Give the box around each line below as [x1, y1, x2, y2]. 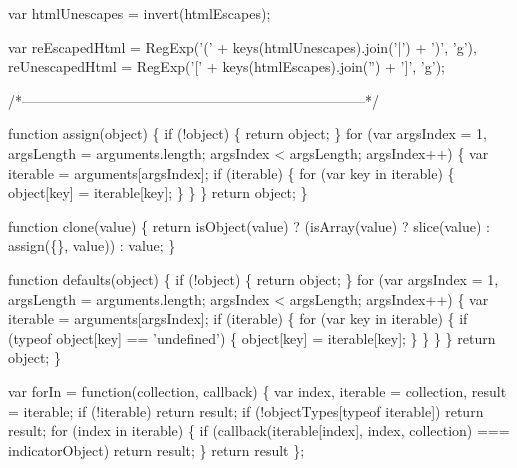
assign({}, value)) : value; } [8, 235, 176, 256]
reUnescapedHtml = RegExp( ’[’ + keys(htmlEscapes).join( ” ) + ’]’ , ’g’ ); [8, 56, 445, 77]
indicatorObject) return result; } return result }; [8, 439, 305, 460]
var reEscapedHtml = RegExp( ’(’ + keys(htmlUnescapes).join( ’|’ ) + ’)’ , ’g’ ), [8, 36, 477, 57]
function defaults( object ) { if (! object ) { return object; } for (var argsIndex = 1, [8, 268, 499, 289]
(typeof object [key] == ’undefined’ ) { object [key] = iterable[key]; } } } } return [8, 327, 496, 348]
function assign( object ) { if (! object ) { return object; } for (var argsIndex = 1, [8, 123, 487, 144]
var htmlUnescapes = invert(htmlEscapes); [8, 3, 271, 23]
